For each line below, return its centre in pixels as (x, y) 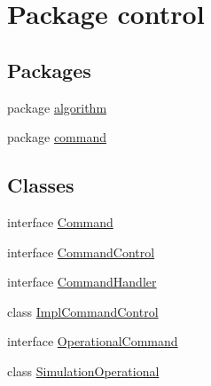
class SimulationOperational (83, 370)
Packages (49, 70)
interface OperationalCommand (93, 341)
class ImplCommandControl (83, 311)
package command (57, 137)
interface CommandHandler (82, 282)
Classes (41, 185)
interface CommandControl (81, 252)
